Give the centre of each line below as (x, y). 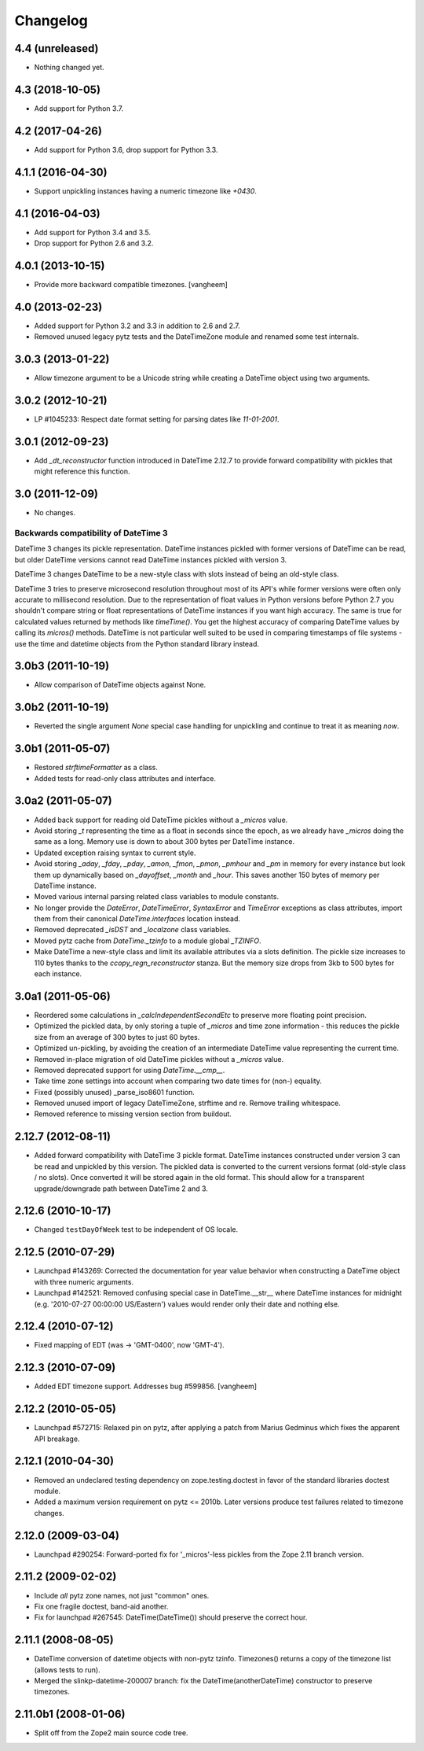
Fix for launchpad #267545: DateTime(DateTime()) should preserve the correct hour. (171, 1617)
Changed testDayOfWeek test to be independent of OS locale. (136, 1229)
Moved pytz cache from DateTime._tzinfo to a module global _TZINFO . (148, 941)
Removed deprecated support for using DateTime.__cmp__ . (130, 1070)
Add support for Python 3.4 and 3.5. (92, 232)
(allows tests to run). (68, 1670)
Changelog (51, 20)
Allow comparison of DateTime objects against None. (120, 685)
